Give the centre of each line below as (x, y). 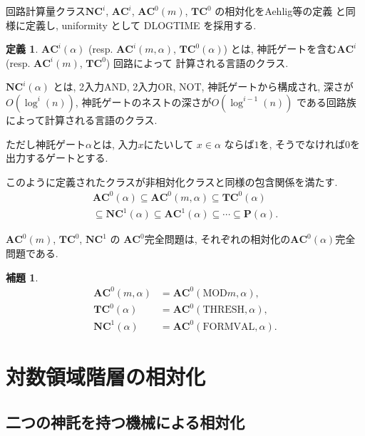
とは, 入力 (115, 144)
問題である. (32, 253)
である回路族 (326, 102)
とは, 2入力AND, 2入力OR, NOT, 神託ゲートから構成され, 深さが (203, 87)
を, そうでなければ (302, 144)
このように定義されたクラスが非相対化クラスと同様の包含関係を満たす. (172, 181)
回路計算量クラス (46, 11)
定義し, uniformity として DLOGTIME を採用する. (141, 25)
